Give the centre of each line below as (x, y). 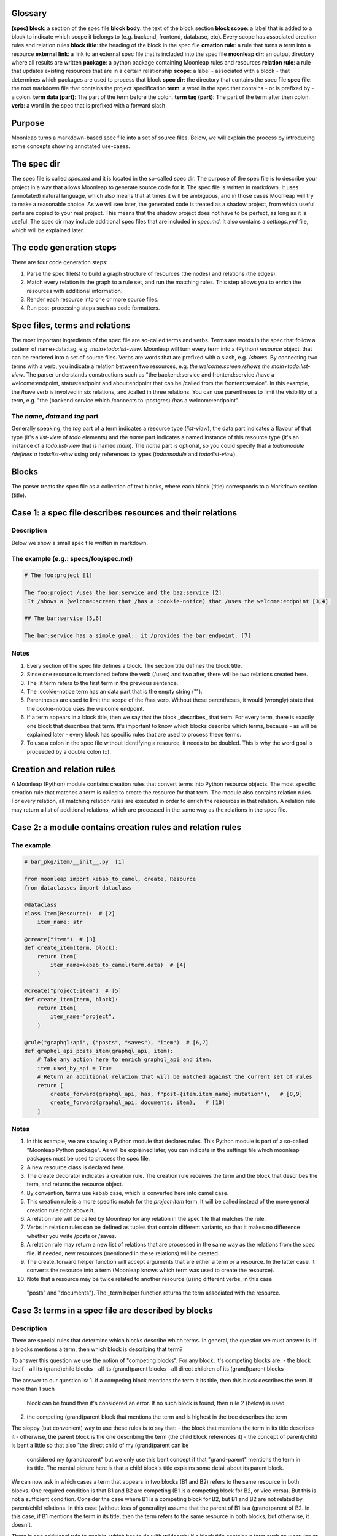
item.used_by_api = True (75, 1068)
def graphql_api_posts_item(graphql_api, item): (99, 1051)
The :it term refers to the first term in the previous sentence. (103, 683)
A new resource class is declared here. (76, 1167)
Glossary (29, 13)
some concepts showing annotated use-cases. (71, 146)
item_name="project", (83, 1017)
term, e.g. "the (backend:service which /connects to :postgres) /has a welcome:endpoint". (125, 401)
